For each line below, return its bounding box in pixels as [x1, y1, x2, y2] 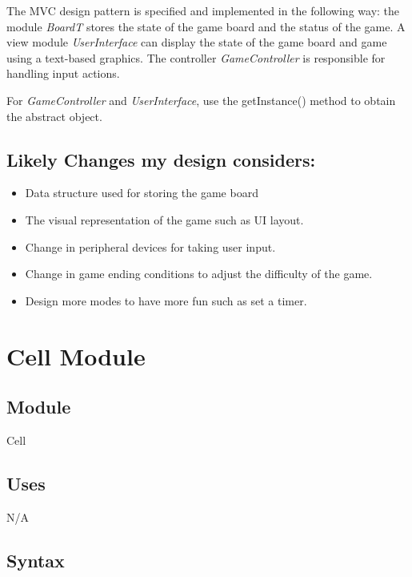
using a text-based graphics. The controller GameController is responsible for [6, 49, 386, 66]
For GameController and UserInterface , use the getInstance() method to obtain [6, 91, 396, 108]
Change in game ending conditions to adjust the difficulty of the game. [25, 265, 373, 282]
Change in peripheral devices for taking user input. [25, 238, 276, 255]
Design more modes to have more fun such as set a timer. [25, 292, 307, 309]
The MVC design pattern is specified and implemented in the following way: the [6, 2, 400, 18]
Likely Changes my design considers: [6, 147, 316, 171]
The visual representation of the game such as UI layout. [25, 211, 304, 228]
